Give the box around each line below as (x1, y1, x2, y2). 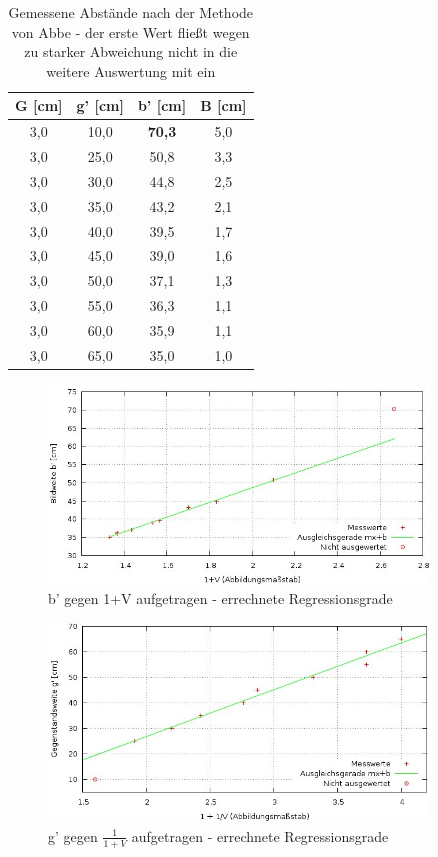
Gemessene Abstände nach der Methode (8, 2, 254, 22)
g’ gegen (48, 825, 98, 846)
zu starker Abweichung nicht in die (24, 41, 238, 62)
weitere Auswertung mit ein (46, 60, 216, 81)
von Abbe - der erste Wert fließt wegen (11, 21, 250, 42)
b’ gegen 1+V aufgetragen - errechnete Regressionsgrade (48, 587, 393, 608)
